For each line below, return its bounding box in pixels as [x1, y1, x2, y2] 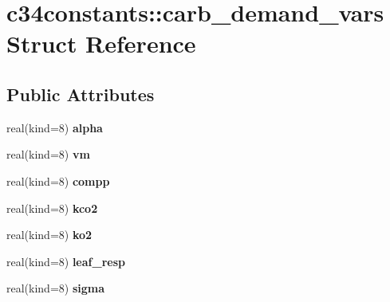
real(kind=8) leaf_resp [6, 253, 125, 269]
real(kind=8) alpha [6, 119, 103, 135]
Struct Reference [6, 27, 196, 60]
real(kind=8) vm [6, 146, 90, 163]
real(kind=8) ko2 [6, 226, 93, 243]
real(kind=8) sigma [6, 280, 105, 296]
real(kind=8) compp [6, 172, 110, 189]
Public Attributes [6, 81, 155, 106]
